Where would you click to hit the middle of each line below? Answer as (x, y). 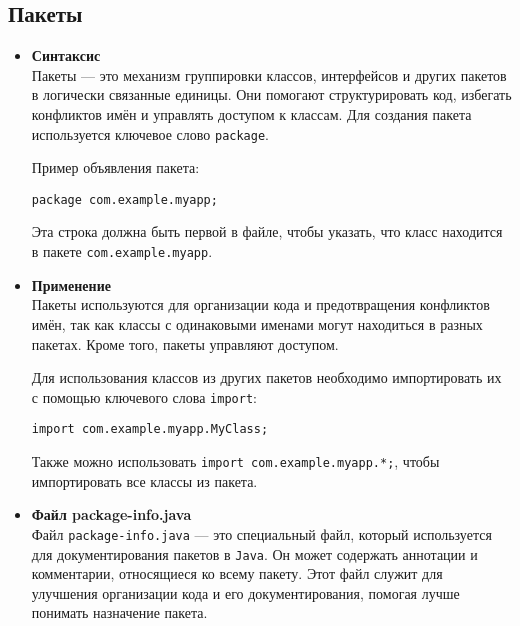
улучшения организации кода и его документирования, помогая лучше (245, 592)
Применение (71, 284)
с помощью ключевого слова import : (144, 396)
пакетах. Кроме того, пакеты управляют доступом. (185, 343)
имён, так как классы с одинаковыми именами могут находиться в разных (257, 323)
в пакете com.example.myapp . (122, 251)
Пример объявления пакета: (115, 167)
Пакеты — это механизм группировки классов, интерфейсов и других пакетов (269, 74)
